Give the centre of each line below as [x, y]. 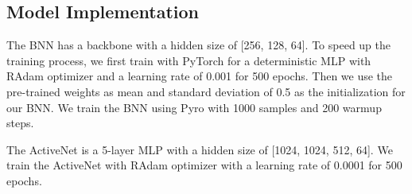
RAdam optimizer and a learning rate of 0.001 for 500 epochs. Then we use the [200, 76]
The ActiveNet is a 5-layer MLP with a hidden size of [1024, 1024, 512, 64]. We [200, 149]
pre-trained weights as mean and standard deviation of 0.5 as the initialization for [206, 91]
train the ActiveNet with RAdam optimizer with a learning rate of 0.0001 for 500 [204, 165]
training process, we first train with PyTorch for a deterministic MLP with [189, 60]
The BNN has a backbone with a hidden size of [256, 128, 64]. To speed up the [199, 45]
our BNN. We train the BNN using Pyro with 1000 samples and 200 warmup [194, 107]
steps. [20, 123]
